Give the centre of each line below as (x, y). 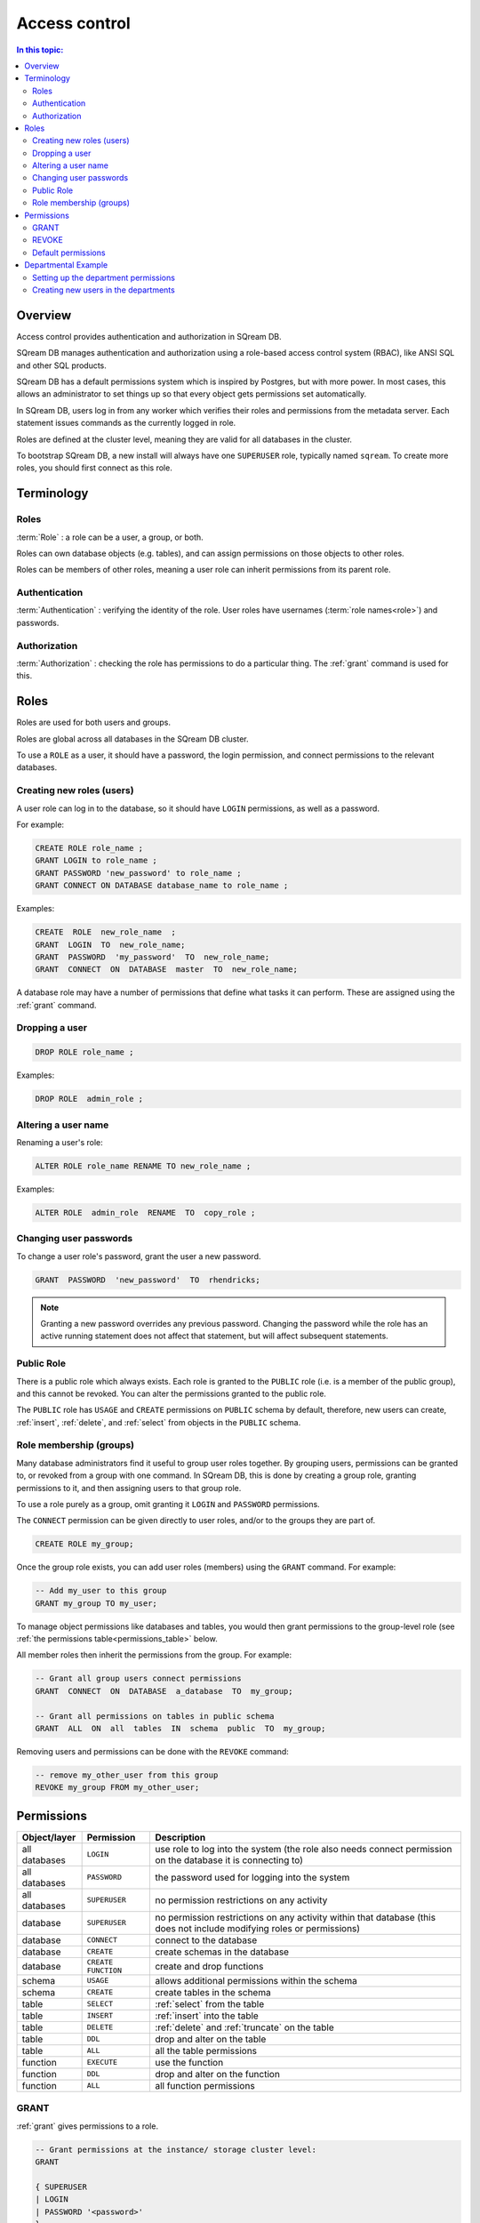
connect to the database (206, 1940)
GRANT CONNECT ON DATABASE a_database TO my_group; (164, 1691)
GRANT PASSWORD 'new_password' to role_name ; (138, 873)
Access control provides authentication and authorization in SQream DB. (149, 336)
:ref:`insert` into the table (207, 2016)
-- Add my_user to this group (101, 1591)
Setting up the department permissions (104, 277)
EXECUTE (102, 2062)
